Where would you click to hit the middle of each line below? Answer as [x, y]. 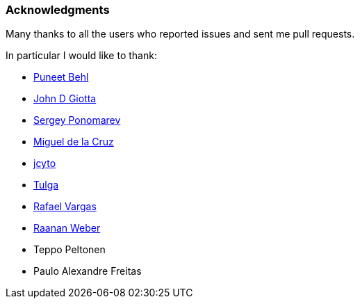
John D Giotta [65, 99]
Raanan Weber [67, 228]
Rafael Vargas [65, 207]
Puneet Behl [61, 77]
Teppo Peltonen [69, 250]
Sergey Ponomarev [77, 120]
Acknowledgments [58, 10]
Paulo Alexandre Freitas [88, 271]
